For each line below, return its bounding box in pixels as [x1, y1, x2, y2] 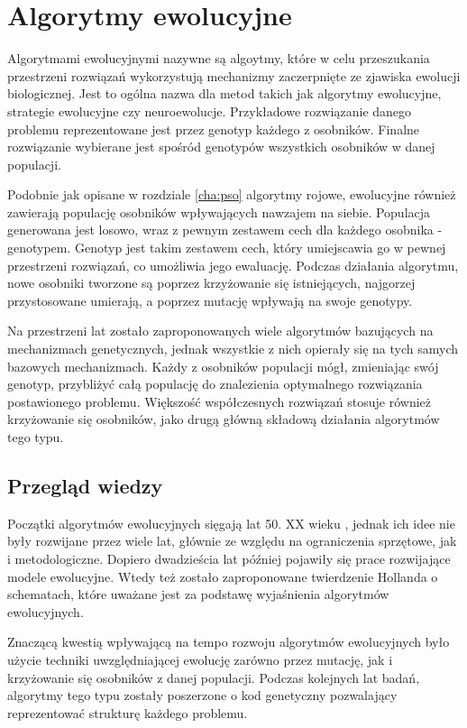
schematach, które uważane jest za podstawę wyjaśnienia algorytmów [7, 585, 389, 604]
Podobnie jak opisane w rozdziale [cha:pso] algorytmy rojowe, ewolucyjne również [7, 185, 456, 204]
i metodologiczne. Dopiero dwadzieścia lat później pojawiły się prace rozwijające [7, 548, 451, 567]
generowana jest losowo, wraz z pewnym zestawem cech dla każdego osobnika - [7, 220, 443, 239]
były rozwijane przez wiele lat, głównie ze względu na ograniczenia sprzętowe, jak [7, 531, 457, 550]
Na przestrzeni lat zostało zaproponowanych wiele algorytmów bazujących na [7, 321, 434, 340]
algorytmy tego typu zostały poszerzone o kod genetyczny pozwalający [7, 686, 398, 705]
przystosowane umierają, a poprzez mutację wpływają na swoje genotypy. [7, 290, 413, 309]
